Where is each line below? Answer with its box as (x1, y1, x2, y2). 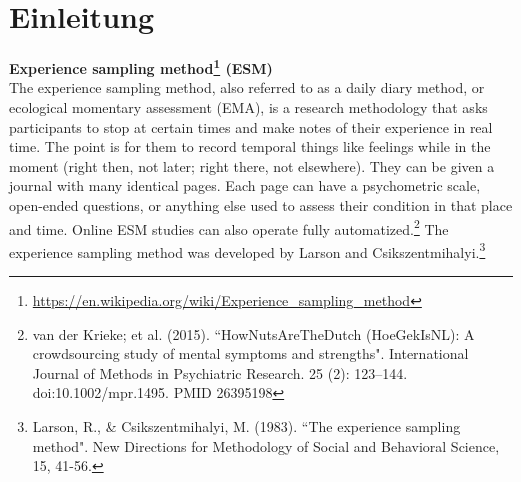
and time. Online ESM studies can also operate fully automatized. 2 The (9, 215, 449, 239)
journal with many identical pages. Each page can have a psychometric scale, (9, 175, 481, 196)
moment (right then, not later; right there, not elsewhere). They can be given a (9, 155, 495, 176)
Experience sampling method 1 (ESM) (9, 55, 273, 78)
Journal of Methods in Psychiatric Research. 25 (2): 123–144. (32, 362, 408, 383)
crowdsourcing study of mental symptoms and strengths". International (32, 343, 469, 364)
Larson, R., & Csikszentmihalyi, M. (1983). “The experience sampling (32, 416, 461, 436)
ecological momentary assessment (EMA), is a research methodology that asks (9, 96, 488, 117)
